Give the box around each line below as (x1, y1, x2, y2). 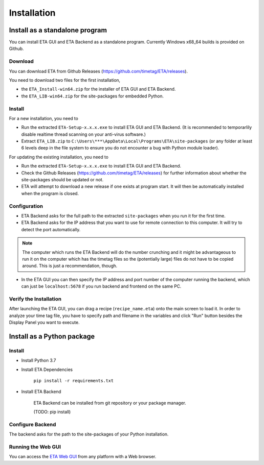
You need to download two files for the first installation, (9, 77, 121, 83)
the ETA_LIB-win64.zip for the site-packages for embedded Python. (21, 93, 164, 99)
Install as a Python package (9, 332, 95, 341)
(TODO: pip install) (33, 409, 71, 415)
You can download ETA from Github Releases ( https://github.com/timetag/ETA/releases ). (9, 68, 188, 74)
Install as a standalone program (9, 26, 107, 34)
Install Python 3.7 (21, 358, 56, 364)
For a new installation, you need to (9, 115, 78, 121)
